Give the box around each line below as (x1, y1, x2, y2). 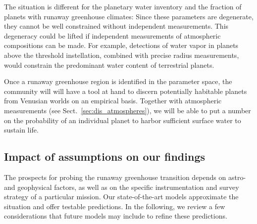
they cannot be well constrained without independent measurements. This (4, 21, 229, 31)
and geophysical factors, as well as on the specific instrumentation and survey (4, 181, 239, 192)
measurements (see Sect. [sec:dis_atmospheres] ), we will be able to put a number (4, 105, 251, 115)
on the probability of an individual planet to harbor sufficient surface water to (4, 115, 241, 125)
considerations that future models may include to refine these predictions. (4, 211, 227, 221)
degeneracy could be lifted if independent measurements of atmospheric (4, 30, 221, 41)
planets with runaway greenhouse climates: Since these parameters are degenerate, (4, 11, 254, 21)
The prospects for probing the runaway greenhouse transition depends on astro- (4, 172, 246, 182)
